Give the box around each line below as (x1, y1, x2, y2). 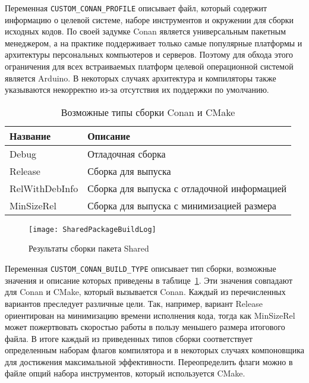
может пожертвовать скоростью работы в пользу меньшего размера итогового (5, 321, 285, 333)
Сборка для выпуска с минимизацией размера (87, 198, 276, 212)
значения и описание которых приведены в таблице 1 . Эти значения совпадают (5, 274, 293, 286)
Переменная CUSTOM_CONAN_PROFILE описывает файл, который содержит (5, 2, 267, 14)
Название (10, 128, 51, 143)
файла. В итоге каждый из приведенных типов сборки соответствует (5, 332, 253, 344)
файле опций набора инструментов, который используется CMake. (5, 367, 245, 379)
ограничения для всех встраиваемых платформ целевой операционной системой (5, 60, 294, 73)
